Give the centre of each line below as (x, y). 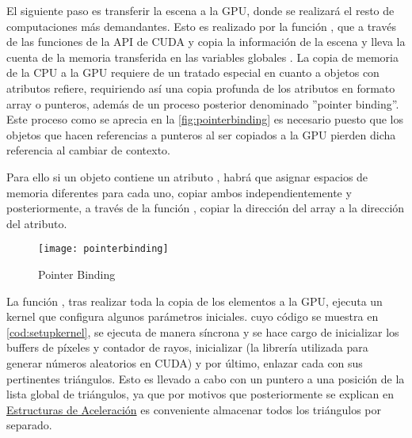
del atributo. (37, 223)
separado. (29, 425)
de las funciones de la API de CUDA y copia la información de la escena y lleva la (206, 42)
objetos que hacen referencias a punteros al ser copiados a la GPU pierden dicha (201, 134)
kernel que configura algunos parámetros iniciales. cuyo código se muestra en (193, 316)
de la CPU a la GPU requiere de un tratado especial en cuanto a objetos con (193, 72)
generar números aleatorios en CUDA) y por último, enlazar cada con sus (185, 362)
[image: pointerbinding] (103, 249)
